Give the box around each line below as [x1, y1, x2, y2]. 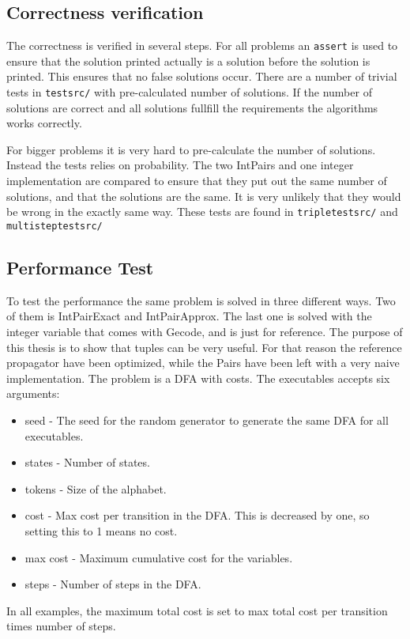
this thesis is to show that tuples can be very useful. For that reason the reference [6, 338, 402, 355]
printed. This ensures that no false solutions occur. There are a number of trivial [6, 68, 397, 85]
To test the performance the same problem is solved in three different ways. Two [6, 292, 396, 308]
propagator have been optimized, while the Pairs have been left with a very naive [6, 354, 400, 371]
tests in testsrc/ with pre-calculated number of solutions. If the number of [6, 84, 372, 100]
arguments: [6, 385, 60, 402]
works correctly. [6, 115, 82, 131]
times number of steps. [6, 618, 116, 634]
